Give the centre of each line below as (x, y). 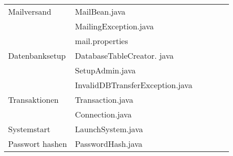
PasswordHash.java (109, 144)
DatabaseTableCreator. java (124, 55)
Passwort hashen (38, 144)
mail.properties (102, 41)
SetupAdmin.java (105, 70)
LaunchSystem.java (109, 129)
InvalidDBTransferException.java (134, 85)
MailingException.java (114, 26)
